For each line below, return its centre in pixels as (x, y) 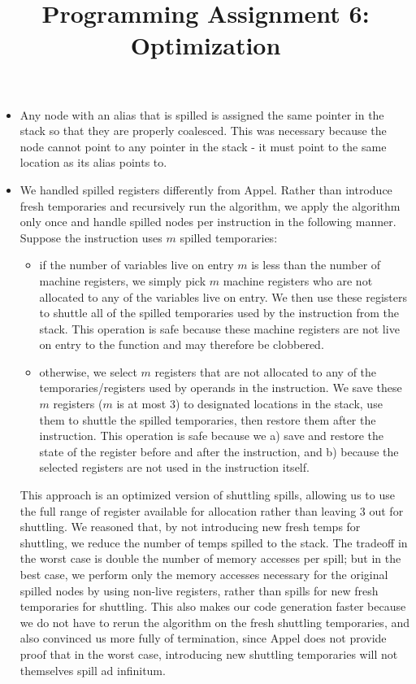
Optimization (206, 45)
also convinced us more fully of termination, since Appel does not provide (203, 638)
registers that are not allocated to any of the (266, 371)
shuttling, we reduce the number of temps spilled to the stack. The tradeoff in (214, 542)
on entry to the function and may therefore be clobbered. (182, 344)
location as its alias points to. (93, 162)
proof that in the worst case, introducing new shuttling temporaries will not (209, 654)
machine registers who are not (298, 280)
